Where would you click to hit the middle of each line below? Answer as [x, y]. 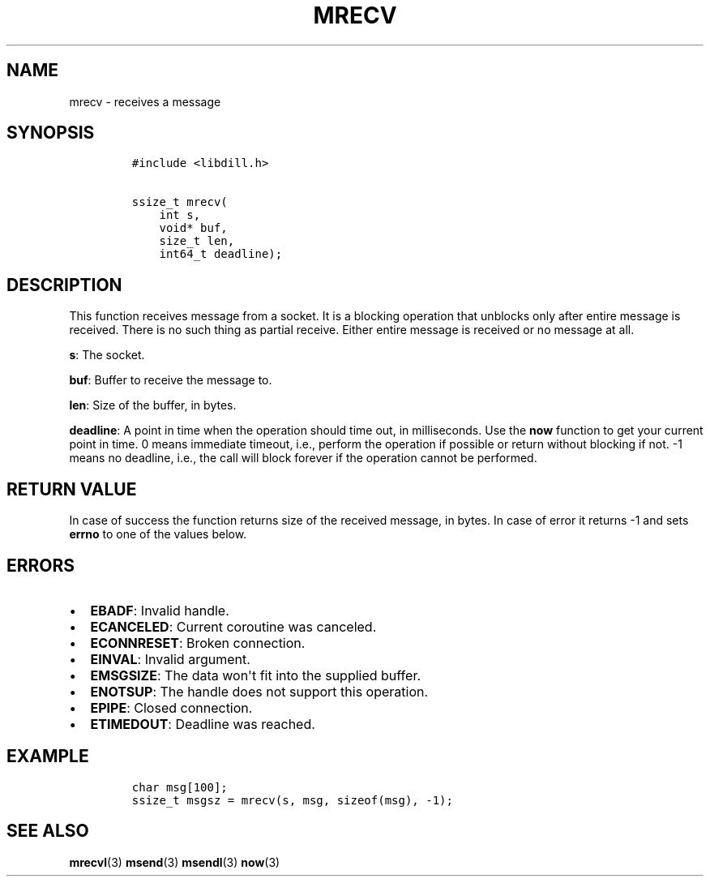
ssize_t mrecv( [180, 202]
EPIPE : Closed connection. [171, 707]
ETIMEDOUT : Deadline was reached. [203, 724]
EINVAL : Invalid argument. [170, 659]
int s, [180, 215]
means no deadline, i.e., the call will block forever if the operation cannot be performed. [303, 458]
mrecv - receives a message [145, 101]
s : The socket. [107, 355]
